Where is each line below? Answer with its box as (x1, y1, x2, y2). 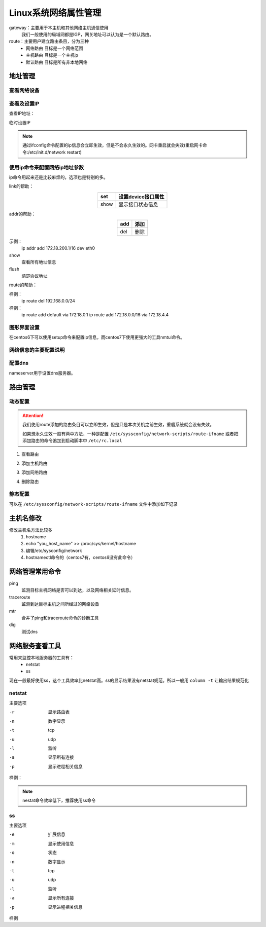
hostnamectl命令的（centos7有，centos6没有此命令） (26, 555, 135, 560)
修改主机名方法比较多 (9, 527, 53, 533)
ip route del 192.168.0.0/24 (21, 298, 75, 304)
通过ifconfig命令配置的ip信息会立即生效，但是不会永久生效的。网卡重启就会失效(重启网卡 (22, 142, 203, 148)
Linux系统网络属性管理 (9, 7, 101, 18)
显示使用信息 (48, 840, 74, 846)
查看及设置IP (9, 100, 39, 107)
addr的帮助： (9, 211, 36, 217)
